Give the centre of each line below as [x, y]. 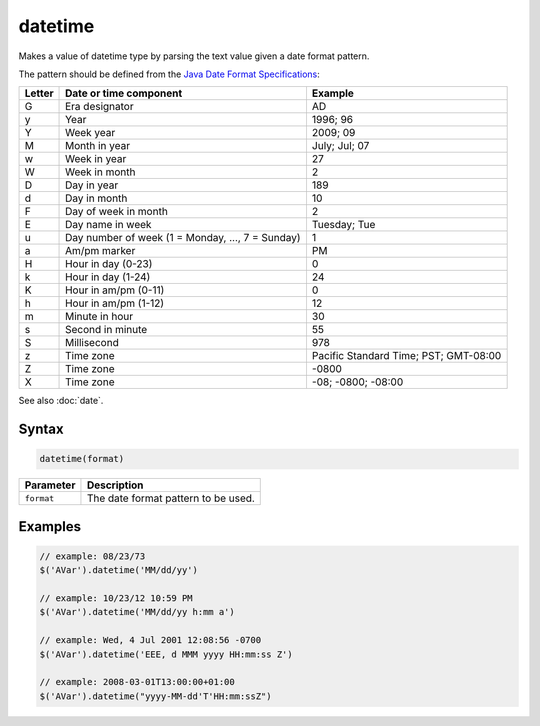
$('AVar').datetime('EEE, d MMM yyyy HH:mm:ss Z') [166, 654]
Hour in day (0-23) [109, 264]
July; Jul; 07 [340, 146]
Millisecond [92, 343]
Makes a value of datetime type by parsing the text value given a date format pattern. [194, 56]
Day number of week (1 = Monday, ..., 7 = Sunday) [183, 238]
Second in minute [106, 330]
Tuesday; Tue [343, 225]
